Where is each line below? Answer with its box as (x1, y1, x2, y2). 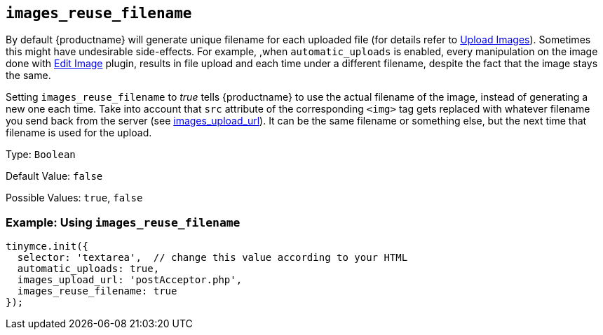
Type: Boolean (6, 148, 76, 161)
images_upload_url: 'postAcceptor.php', (17, 274, 243, 286)
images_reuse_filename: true (17, 285, 177, 297)
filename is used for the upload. (6, 127, 152, 139)
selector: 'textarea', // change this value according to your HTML (17, 252, 408, 264)
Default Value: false (6, 170, 103, 183)
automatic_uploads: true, (17, 263, 160, 275)
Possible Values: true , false (6, 192, 143, 204)
